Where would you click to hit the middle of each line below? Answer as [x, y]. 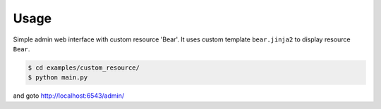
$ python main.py [58, 78]
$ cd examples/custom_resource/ [84, 68]
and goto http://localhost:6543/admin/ [69, 96]
